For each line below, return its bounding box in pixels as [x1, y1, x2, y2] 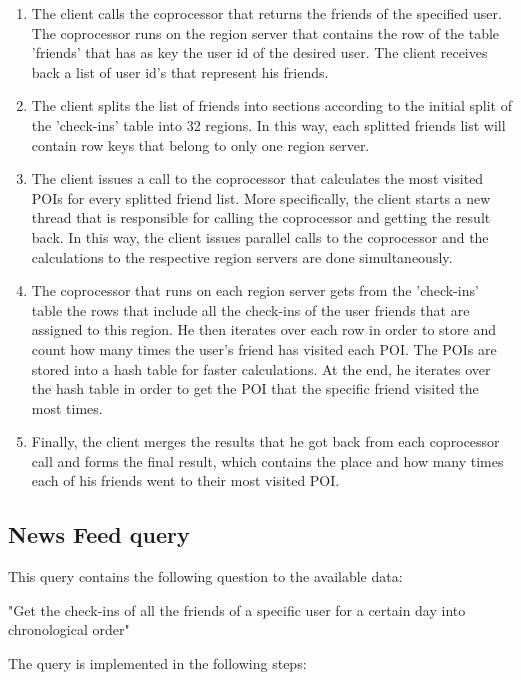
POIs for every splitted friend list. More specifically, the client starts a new [31, 187, 491, 208]
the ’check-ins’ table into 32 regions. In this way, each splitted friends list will [31, 114, 506, 135]
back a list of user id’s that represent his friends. [31, 61, 329, 82]
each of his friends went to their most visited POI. [31, 470, 340, 491]
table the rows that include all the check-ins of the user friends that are [31, 299, 470, 320]
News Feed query [8, 519, 190, 550]
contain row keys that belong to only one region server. [31, 134, 370, 155]
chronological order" [8, 619, 130, 640]
